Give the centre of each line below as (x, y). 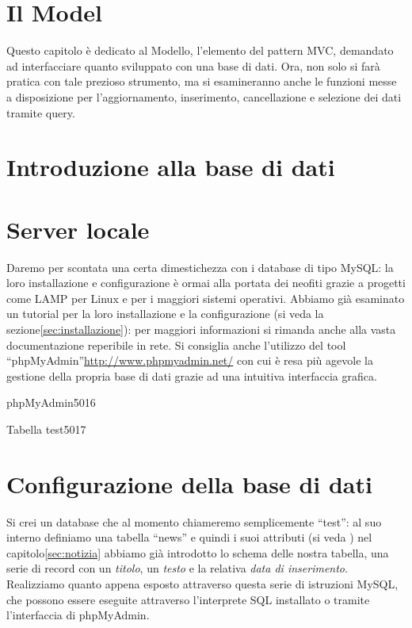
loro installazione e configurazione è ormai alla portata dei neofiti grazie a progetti (206, 283)
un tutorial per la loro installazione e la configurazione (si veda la (165, 314)
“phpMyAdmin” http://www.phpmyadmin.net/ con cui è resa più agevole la (190, 360)
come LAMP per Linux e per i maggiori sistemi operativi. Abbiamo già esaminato (206, 298)
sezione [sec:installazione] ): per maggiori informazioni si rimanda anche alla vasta (201, 329)
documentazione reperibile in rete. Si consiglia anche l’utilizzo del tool (176, 345)
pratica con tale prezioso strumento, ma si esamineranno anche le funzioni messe (202, 81)
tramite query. (41, 112)
